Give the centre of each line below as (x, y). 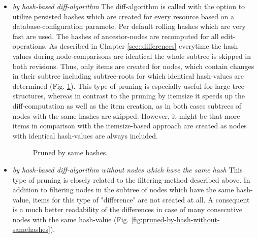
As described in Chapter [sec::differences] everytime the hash (143, 46)
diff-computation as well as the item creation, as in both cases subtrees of (127, 105)
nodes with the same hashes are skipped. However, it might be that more (126, 115)
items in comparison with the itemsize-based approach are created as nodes (130, 126)
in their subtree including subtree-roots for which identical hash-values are (128, 76)
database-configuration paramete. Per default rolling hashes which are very (129, 26)
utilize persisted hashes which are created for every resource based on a (123, 16)
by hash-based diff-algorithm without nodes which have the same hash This (127, 169)
